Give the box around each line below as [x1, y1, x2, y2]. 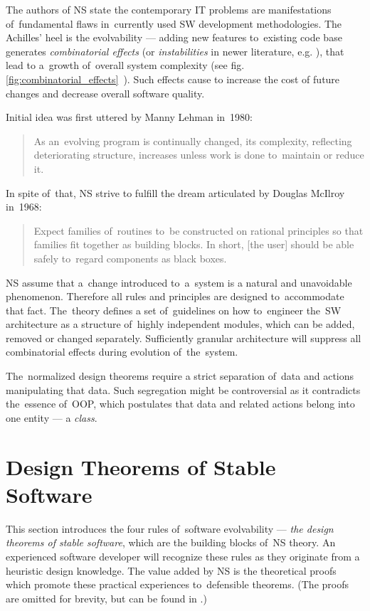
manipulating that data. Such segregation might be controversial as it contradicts [6, 382, 361, 397]
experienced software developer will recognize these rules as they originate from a [6, 548, 360, 563]
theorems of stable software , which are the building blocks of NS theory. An [6, 535, 336, 550]
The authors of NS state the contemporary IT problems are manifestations [6, 2, 332, 16]
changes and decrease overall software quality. [6, 85, 205, 100]
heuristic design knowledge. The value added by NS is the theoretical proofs [6, 563, 337, 578]
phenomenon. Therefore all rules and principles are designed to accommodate [6, 289, 344, 304]
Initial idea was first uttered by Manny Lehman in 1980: [6, 110, 253, 124]
